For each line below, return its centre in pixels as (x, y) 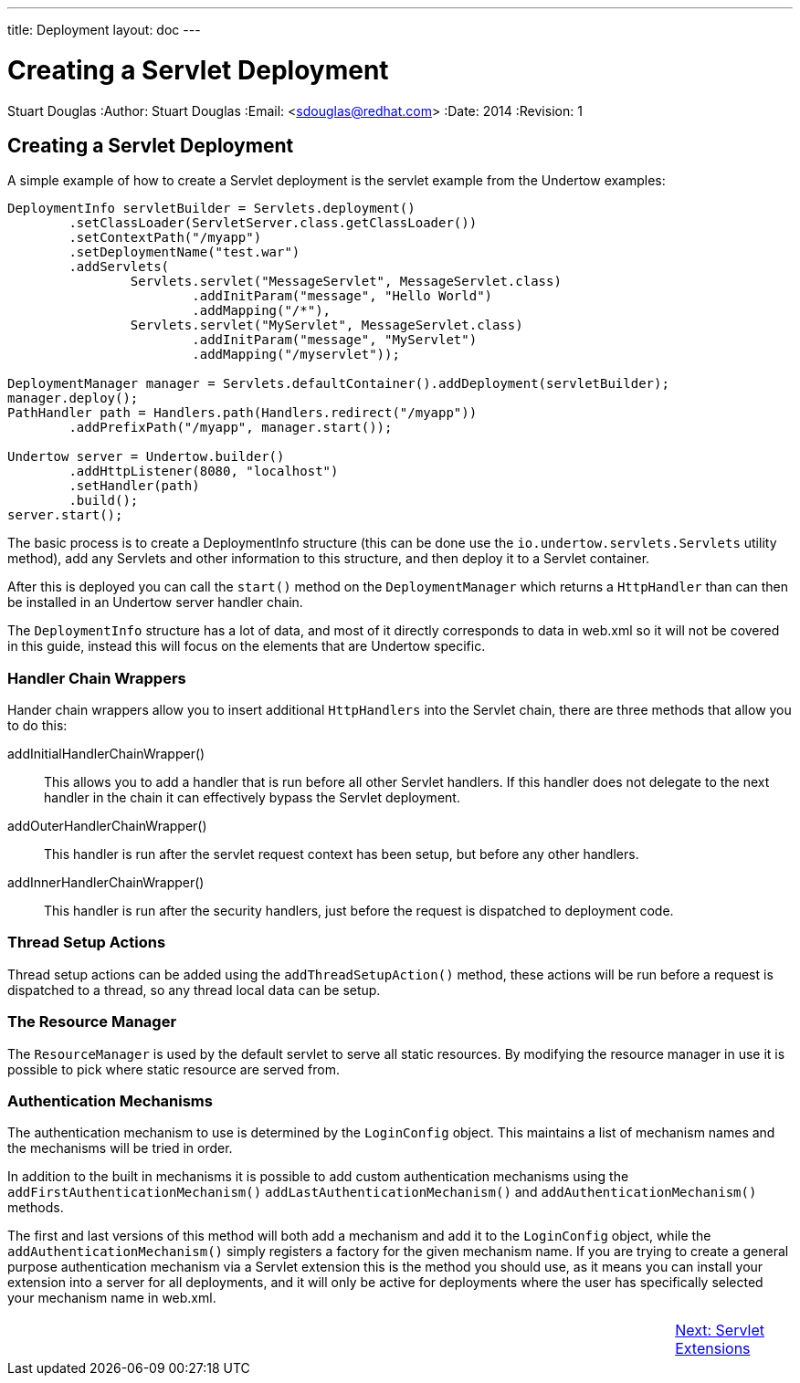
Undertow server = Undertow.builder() (146, 457)
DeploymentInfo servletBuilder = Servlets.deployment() (211, 209)
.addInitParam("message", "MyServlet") (335, 340)
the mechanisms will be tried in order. (120, 1148)
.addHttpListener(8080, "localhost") (204, 471)
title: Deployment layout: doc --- (104, 30)
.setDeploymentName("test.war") (184, 252)
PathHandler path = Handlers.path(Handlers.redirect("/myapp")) (242, 413)
